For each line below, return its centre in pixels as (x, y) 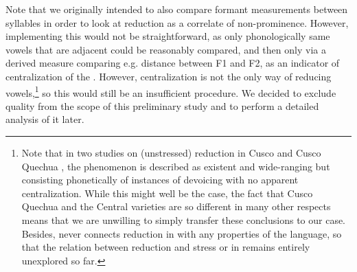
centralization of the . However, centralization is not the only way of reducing (169, 76)
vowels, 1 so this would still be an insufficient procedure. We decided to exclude (171, 91)
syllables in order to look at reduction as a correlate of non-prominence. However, (177, 22)
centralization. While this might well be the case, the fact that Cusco (167, 193)
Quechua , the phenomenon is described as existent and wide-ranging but (176, 166)
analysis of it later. (45, 119)
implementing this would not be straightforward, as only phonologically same (168, 36)
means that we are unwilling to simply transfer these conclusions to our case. (184, 219)
